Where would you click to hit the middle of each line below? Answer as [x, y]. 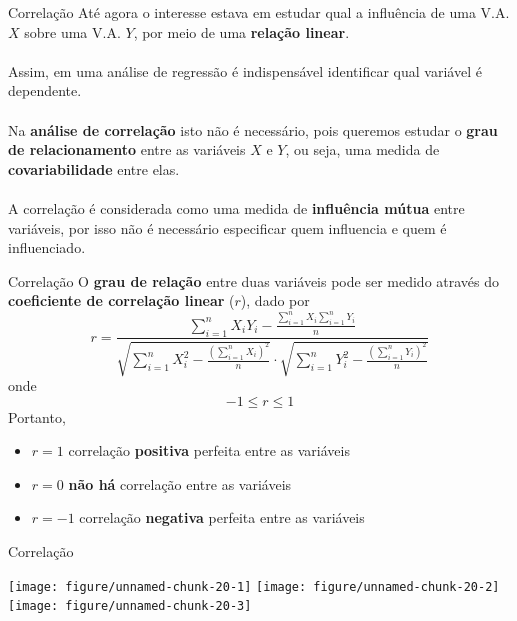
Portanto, [37, 416]
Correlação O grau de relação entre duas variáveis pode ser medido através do [254, 280]
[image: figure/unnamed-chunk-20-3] [130, 606]
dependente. [45, 90]
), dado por [275, 300]
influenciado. [47, 247]
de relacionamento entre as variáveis [127, 149]
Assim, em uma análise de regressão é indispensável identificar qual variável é [245, 70]
